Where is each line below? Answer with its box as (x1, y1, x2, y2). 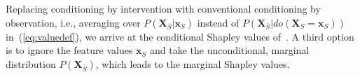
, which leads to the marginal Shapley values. (95, 56, 290, 71)
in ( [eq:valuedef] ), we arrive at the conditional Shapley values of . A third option (6, 29, 354, 43)
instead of (197, 15, 240, 29)
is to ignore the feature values (6, 43, 133, 57)
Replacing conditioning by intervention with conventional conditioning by (6, 1, 321, 15)
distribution (6, 56, 56, 71)
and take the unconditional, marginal (150, 43, 310, 57)
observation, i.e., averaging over (6, 15, 141, 29)
